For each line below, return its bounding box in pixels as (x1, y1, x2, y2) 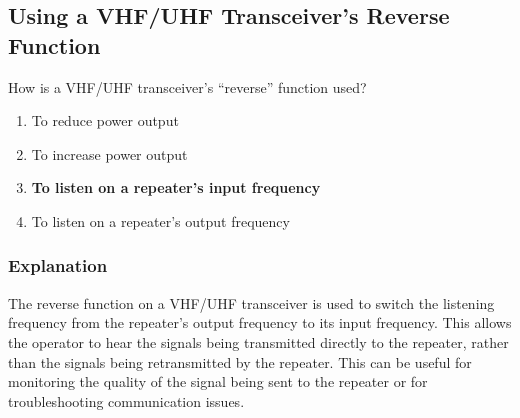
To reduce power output (31, 110, 179, 131)
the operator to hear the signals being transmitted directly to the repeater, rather (8, 331, 509, 352)
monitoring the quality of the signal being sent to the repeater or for (8, 371, 428, 392)
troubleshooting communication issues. (8, 390, 245, 411)
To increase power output (31, 143, 188, 164)
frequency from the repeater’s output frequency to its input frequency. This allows (8, 312, 512, 333)
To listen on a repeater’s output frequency (31, 210, 290, 231)
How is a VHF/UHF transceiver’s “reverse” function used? (8, 76, 367, 97)
